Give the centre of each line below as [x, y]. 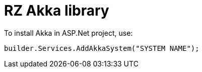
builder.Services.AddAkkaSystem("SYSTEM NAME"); [102, 48]
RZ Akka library [57, 11]
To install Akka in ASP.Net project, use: [69, 33]
